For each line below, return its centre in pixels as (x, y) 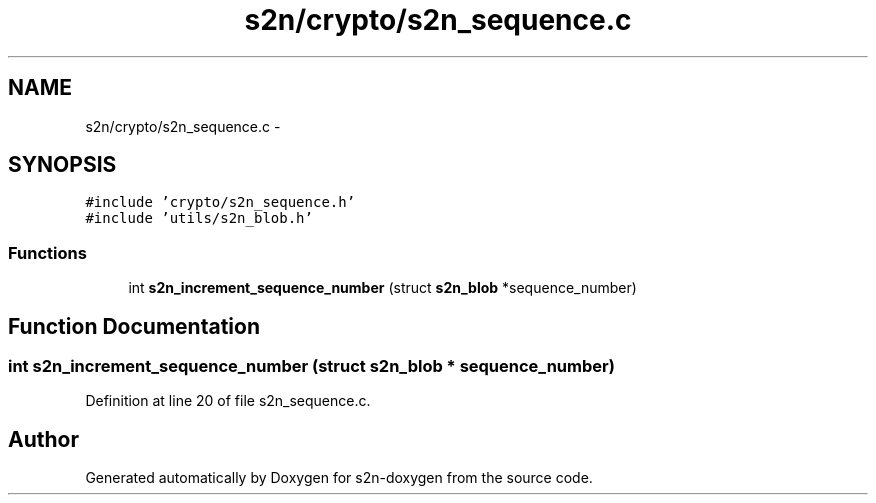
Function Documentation (134, 326)
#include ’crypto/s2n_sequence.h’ (220, 202)
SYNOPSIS (62, 165)
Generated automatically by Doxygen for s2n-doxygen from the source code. (339, 478)
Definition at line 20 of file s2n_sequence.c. (228, 401)
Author (43, 439)
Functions (47, 252)
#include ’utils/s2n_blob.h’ (199, 218)
